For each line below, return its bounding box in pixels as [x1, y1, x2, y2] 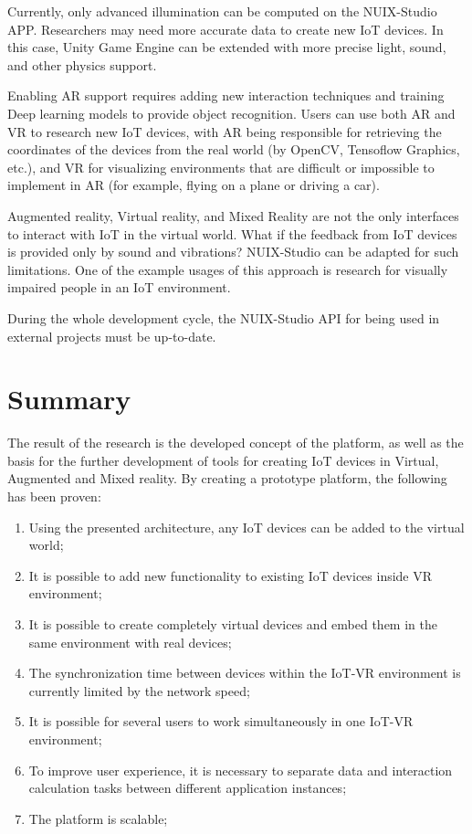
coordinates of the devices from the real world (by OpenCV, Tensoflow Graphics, [7, 140, 460, 159]
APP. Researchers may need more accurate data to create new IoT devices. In [7, 19, 444, 38]
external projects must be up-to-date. [7, 326, 216, 345]
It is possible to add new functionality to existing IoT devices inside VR [28, 565, 433, 585]
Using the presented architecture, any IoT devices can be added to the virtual [28, 517, 465, 536]
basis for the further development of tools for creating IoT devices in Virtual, [7, 450, 439, 470]
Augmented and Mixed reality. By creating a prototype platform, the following [7, 469, 447, 488]
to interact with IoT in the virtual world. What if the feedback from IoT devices [7, 224, 457, 243]
